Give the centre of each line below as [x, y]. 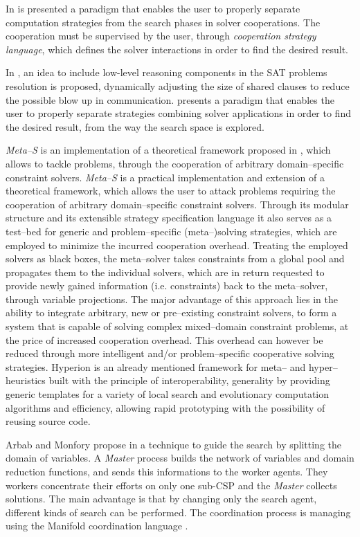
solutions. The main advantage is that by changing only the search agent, [161, 499]
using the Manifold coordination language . [97, 526]
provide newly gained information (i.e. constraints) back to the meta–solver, [167, 285]
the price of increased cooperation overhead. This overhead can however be [164, 339]
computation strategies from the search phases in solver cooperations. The [163, 22]
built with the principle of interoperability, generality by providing [189, 380]
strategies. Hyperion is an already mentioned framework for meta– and [156, 366]
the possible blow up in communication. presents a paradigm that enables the [170, 99]
